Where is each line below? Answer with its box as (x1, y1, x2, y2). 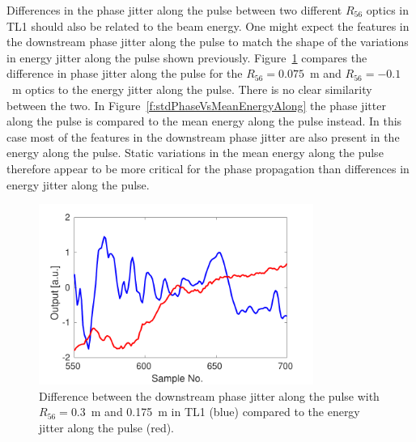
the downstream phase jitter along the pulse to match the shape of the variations (6, 33, 409, 50)
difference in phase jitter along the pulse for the (6, 65, 243, 82)
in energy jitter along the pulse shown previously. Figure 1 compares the (6, 49, 367, 66)
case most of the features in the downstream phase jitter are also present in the (6, 128, 400, 145)
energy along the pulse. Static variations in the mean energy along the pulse (6, 144, 384, 161)
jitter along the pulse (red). (39, 419, 175, 436)
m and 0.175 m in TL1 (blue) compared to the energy (91, 403, 360, 420)
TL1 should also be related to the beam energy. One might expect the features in (6, 17, 410, 34)
